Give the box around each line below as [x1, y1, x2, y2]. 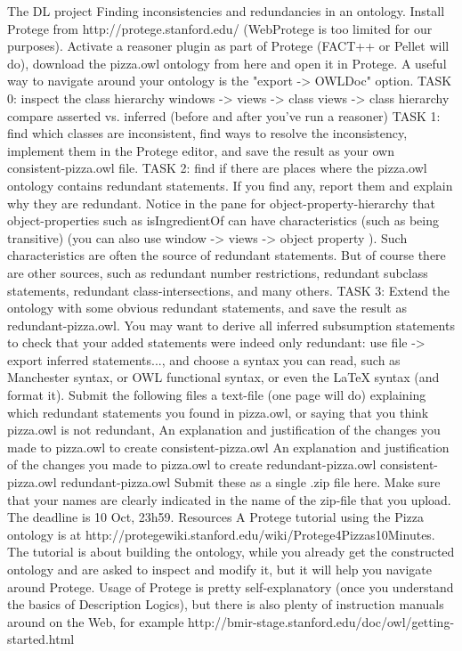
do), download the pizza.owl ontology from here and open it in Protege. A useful [7, 53, 447, 72]
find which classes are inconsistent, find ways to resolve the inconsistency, [7, 124, 408, 142]
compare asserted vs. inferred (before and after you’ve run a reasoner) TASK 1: [7, 106, 441, 125]
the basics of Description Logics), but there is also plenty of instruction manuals [7, 595, 444, 614]
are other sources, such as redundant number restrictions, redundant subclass [7, 263, 428, 281]
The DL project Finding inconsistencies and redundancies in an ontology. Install [7, 2, 445, 20]
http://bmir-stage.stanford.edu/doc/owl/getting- [188, 612, 455, 631]
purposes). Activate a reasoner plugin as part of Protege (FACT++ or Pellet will [7, 37, 450, 55]
